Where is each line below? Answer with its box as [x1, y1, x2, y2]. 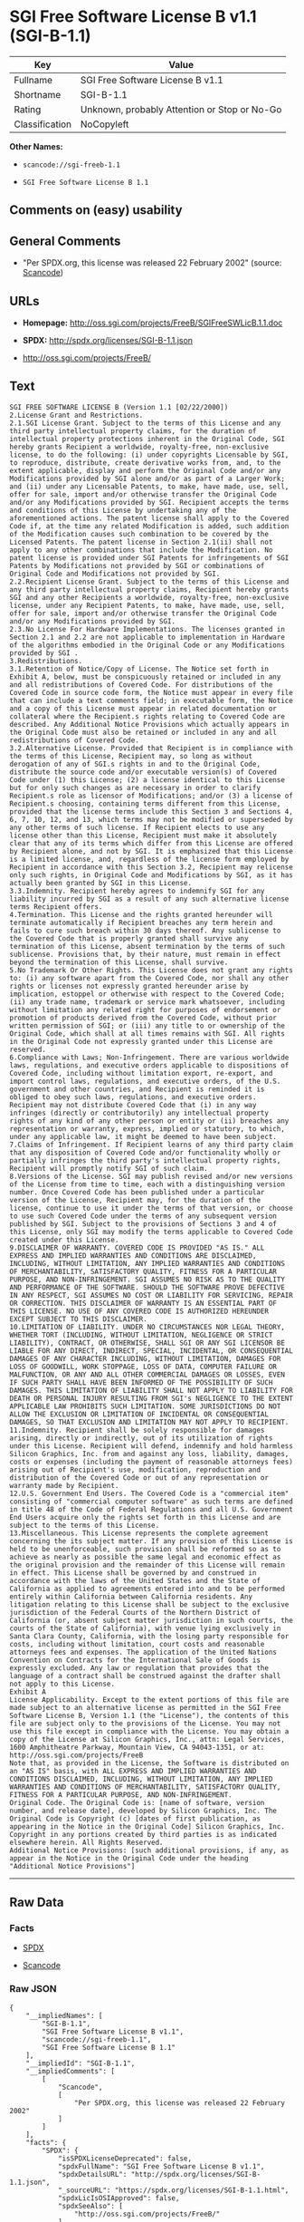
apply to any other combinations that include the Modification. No [9, 546, 273, 555]
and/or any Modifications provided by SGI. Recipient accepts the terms [9, 498, 290, 507]
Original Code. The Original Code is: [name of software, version [9, 1798, 265, 1807]
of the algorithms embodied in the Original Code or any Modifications [9, 641, 285, 650]
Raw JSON [9, 1983, 57, 1995]
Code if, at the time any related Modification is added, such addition [9, 521, 290, 531]
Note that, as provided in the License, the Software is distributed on [9, 1758, 290, 1768]
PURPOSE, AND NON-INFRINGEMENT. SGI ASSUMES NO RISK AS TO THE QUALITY [9, 1275, 285, 1284]
